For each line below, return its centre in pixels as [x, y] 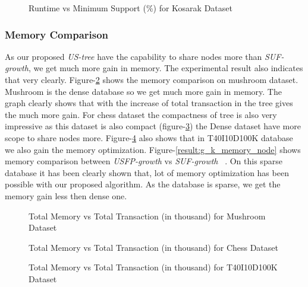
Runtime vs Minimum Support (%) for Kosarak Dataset [131, 8]
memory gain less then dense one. [66, 195]
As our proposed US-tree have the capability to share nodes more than [133, 56]
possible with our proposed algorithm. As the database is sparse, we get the [143, 184]
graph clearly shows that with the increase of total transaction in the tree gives [149, 103]
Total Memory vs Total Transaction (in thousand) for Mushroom [147, 216]
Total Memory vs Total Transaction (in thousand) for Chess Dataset [153, 247]
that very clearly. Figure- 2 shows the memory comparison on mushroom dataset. [152, 79]
